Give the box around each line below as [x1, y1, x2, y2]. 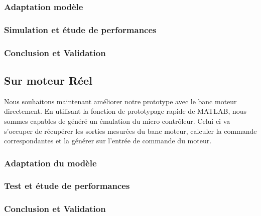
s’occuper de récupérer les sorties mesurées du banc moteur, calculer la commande [4, 125, 257, 136]
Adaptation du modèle [4, 156, 97, 169]
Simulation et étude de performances [4, 23, 157, 36]
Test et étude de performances [4, 179, 130, 192]
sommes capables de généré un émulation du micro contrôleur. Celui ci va [4, 115, 230, 126]
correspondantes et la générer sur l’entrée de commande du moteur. [4, 135, 212, 146]
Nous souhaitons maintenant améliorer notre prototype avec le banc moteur [4, 96, 237, 106]
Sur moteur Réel [4, 72, 92, 88]
